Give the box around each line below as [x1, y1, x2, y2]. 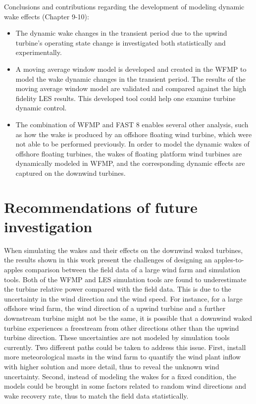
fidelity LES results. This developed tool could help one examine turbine [15, 93, 236, 103]
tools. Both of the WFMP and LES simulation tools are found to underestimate [4, 274, 247, 284]
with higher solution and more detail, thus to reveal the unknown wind [4, 361, 219, 371]
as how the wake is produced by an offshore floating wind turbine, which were [15, 129, 252, 139]
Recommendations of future [4, 197, 198, 217]
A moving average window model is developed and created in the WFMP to [15, 63, 247, 74]
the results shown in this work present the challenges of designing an [4, 254, 212, 265]
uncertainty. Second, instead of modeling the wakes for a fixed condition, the [4, 371, 236, 381]
